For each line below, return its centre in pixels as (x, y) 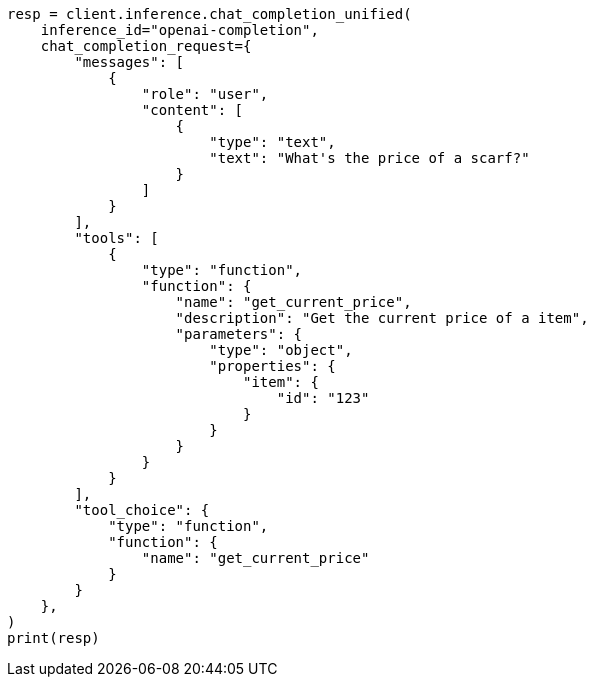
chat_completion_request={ (146, 46)
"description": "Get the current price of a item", (382, 318)
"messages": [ (129, 62)
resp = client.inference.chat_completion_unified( (209, 14)
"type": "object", (281, 350)
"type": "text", (272, 142)
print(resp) (53, 638)
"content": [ (192, 110)
